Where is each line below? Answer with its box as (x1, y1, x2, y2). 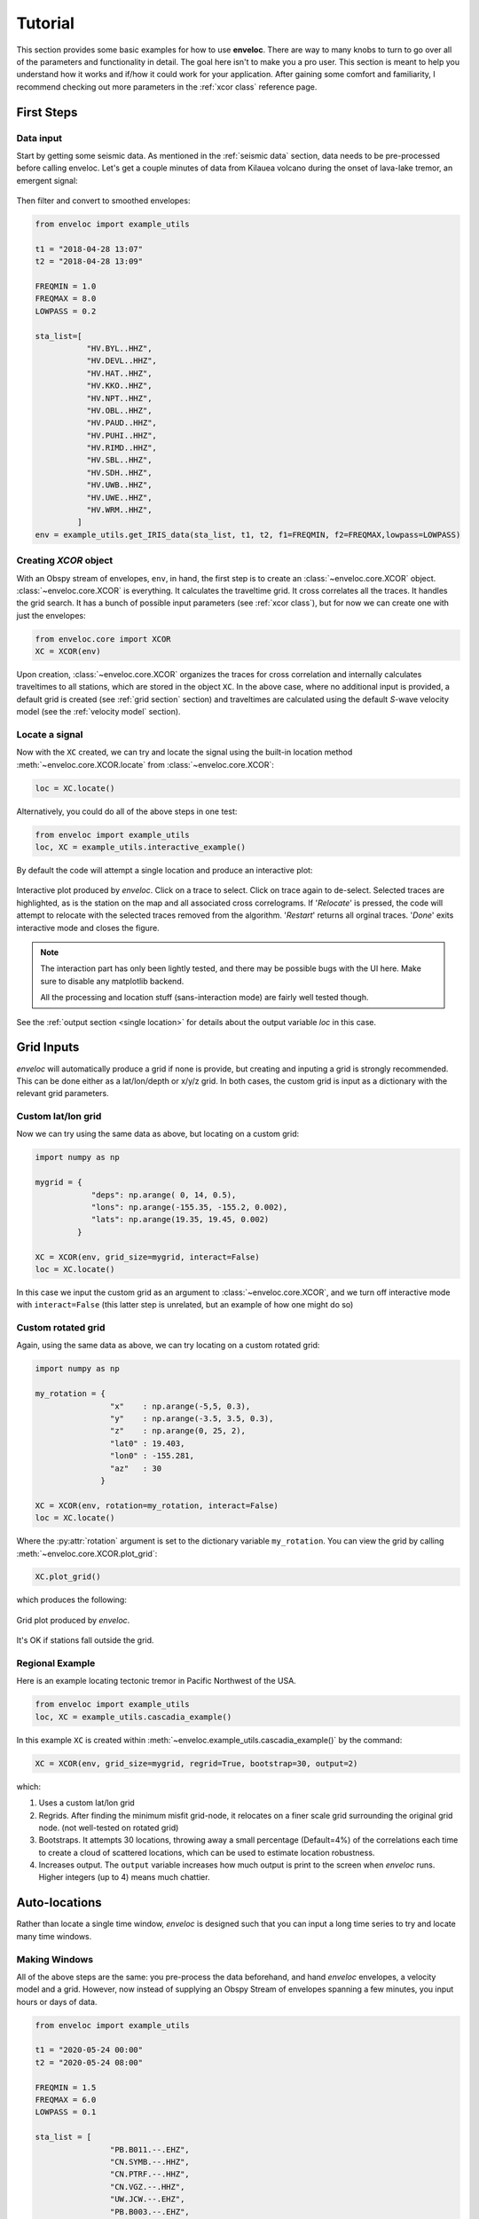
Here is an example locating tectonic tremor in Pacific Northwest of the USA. (16, 1676, 296, 1686)
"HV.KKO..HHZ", (86, 381, 153, 391)
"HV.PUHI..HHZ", (86, 430, 157, 440)
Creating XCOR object (16, 555, 114, 567)
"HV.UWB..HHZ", (86, 480, 153, 490)
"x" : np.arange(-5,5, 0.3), (109, 1401, 251, 1411)
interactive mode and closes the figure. (16, 922, 160, 933)
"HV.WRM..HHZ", (86, 505, 153, 515)
